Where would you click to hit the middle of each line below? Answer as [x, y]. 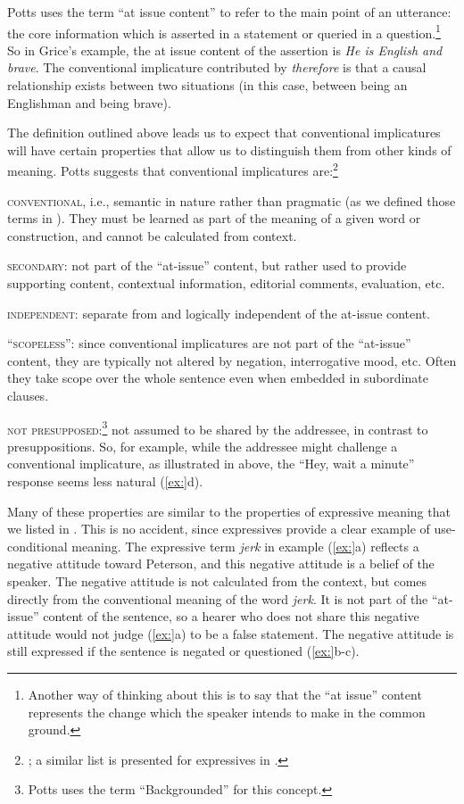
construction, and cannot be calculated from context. [152, 235]
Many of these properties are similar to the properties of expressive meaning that [229, 511]
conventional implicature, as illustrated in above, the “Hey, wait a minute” [211, 464]
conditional [37, 546]
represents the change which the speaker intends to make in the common [227, 712]
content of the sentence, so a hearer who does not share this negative [231, 616]
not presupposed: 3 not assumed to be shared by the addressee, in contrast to [218, 427]
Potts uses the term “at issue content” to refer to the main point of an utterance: [229, 12]
